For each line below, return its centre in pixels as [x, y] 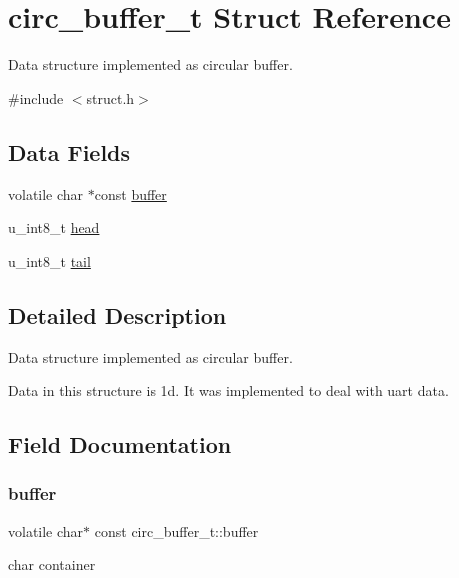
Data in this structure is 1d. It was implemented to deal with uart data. [228, 390]
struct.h [110, 97]
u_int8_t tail [49, 260]
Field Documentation [120, 444]
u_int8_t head [54, 227]
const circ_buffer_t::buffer [176, 530]
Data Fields [69, 151]
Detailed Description [117, 314]
